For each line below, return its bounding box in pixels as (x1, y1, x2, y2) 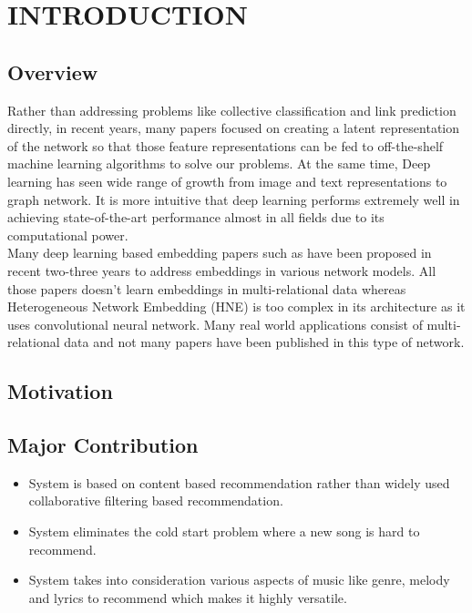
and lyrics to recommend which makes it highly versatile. (28, 587, 347, 607)
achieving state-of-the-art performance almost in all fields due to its (7, 208, 385, 227)
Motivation (7, 377, 113, 405)
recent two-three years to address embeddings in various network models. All (7, 261, 436, 280)
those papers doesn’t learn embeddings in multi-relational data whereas (7, 279, 406, 298)
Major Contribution (7, 431, 199, 459)
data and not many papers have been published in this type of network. (64, 332, 465, 352)
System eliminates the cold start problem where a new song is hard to (28, 522, 420, 541)
